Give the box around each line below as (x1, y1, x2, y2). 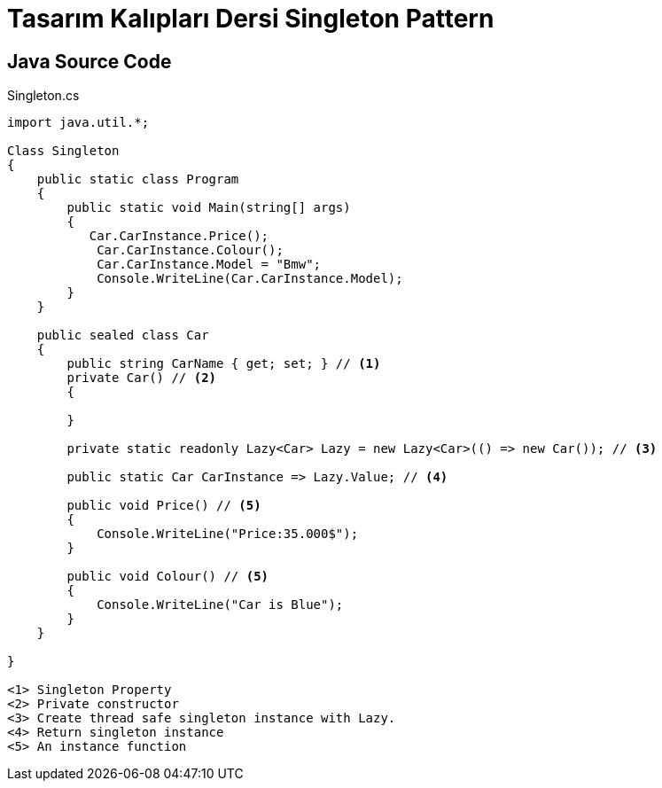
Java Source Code (7, 50, 172, 73)
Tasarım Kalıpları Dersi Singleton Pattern (7, 4, 495, 34)
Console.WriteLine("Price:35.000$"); (97, 527, 359, 542)
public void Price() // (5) (66, 498, 261, 513)
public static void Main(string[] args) (66, 200, 351, 215)
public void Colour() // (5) (66, 569, 269, 584)
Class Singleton (7, 144, 120, 159)
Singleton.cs (7, 88, 80, 104)
